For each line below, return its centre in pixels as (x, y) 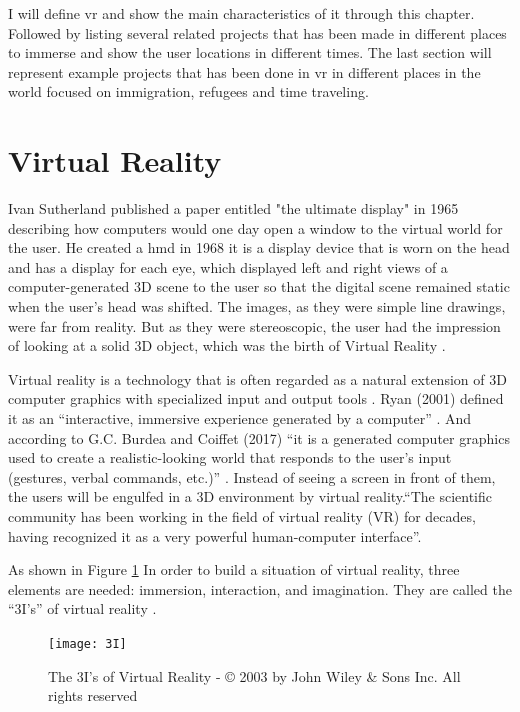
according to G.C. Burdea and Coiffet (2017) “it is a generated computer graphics (259, 437)
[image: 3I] (87, 643)
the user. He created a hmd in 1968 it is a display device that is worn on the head (259, 247)
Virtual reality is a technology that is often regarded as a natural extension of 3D (257, 378)
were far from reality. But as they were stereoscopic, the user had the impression (254, 325)
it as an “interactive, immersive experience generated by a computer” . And (240, 418)
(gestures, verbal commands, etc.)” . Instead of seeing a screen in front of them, (252, 476)
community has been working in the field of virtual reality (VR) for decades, (242, 516)
